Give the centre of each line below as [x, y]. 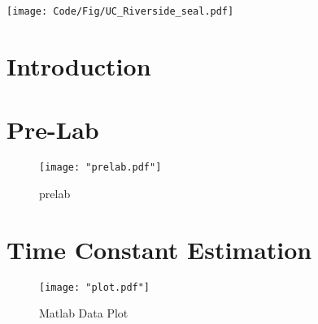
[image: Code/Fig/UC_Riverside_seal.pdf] [120, 11]
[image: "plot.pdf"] [95, 287]
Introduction [79, 65]
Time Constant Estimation [159, 249]
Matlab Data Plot [84, 313]
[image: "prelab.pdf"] [100, 168]
